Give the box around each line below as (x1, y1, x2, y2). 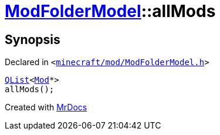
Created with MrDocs (5, 102, 87, 113)
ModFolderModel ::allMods (5, 1, 216, 21)
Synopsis (5, 32, 60, 47)
